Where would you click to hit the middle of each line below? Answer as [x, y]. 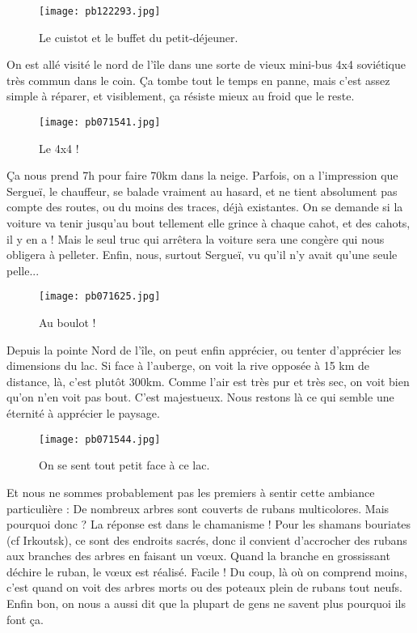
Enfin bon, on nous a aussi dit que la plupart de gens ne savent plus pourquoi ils [206, 603]
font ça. [25, 619]
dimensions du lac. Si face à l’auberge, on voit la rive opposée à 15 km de [188, 365]
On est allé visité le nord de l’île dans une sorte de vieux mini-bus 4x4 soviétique [206, 64]
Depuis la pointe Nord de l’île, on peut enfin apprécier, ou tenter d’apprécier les [204, 349]
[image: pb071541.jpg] [100, 123]
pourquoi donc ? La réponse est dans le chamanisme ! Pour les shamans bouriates [209, 524]
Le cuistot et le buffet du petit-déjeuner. [139, 37]
